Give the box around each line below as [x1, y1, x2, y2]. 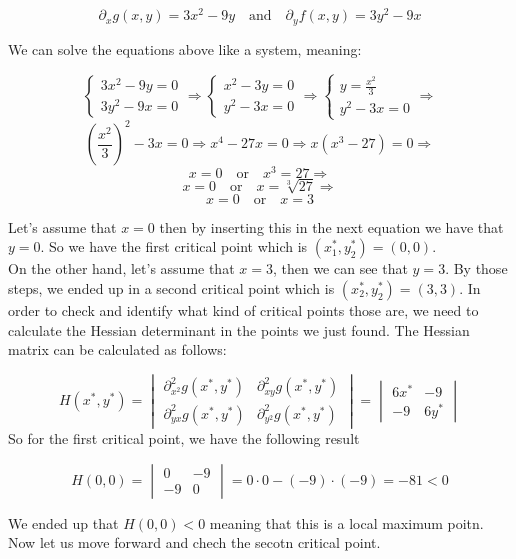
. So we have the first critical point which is [40, 236, 308, 257]
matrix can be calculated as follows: [8, 339, 227, 360]
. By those [445, 258, 508, 279]
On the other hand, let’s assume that [8, 258, 235, 279]
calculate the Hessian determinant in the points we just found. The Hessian [8, 319, 470, 340]
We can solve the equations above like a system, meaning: [8, 38, 362, 59]
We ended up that [8, 512, 119, 533]
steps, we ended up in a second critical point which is [8, 277, 335, 298]
